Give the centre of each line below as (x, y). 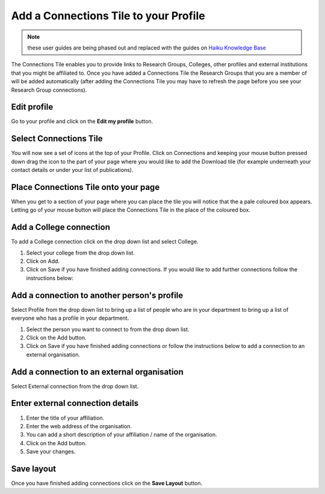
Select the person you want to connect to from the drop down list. (108, 329)
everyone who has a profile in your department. (70, 318)
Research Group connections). (49, 90)
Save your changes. (51, 452)
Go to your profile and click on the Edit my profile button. (82, 121)
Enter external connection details (75, 403)
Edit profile (32, 107)
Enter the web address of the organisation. (79, 426)
